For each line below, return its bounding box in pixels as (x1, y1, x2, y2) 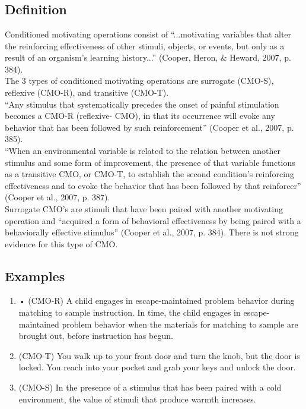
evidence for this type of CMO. (5, 237, 118, 250)
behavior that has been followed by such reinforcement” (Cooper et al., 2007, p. (5, 121, 294, 133)
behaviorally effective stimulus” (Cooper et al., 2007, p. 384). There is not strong (5, 226, 299, 238)
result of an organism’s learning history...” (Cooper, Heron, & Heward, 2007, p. (5, 51, 291, 64)
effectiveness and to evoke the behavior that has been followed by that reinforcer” (5, 179, 301, 191)
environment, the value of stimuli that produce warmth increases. (18, 392, 256, 405)
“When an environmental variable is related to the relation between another (5, 144, 280, 156)
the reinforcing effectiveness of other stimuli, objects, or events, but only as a (5, 39, 285, 52)
